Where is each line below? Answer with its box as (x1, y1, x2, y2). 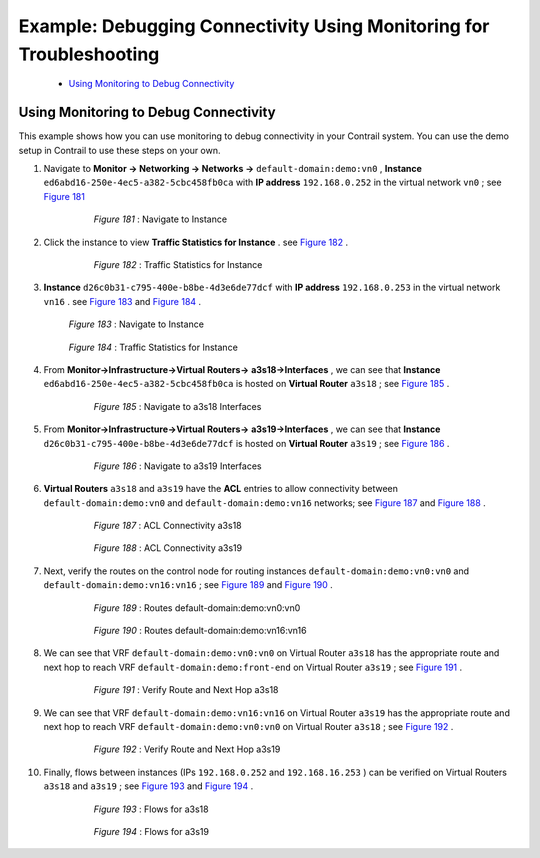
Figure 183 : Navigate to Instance (68, 318, 205, 330)
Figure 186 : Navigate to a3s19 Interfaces (93, 460, 262, 472)
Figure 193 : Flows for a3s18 (93, 803, 209, 815)
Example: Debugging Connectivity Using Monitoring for (18, 15, 490, 37)
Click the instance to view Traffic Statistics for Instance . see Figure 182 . (43, 236, 349, 248)
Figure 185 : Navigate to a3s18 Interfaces (93, 400, 262, 412)
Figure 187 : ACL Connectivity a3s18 (93, 520, 242, 532)
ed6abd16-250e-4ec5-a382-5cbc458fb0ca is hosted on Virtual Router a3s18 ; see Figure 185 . (43, 378, 450, 390)
